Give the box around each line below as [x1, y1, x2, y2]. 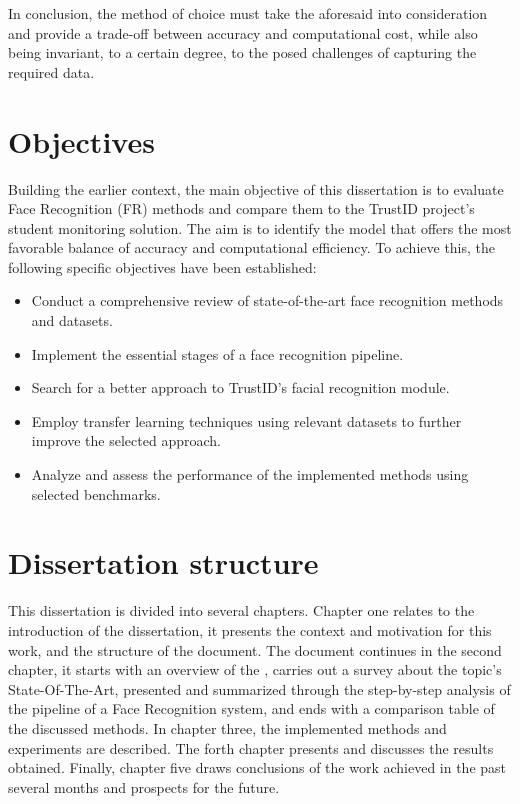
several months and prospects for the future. [8, 776, 280, 797]
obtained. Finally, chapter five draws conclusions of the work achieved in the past [8, 757, 507, 778]
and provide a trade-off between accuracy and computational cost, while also [8, 22, 478, 43]
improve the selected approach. [31, 430, 221, 451]
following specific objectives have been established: [8, 256, 317, 277]
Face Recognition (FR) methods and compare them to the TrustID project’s [8, 198, 475, 219]
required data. [8, 61, 95, 82]
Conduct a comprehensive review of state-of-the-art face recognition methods [31, 290, 504, 311]
